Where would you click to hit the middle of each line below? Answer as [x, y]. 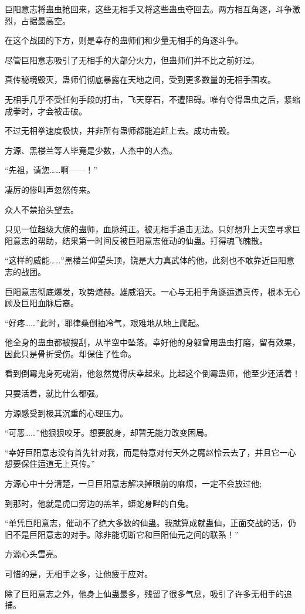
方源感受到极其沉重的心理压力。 [66, 413]
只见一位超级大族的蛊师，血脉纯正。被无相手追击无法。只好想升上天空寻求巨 [152, 229]
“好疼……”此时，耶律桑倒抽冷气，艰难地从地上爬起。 [104, 322]
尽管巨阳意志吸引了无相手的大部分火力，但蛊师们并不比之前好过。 [132, 60]
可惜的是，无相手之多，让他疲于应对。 [79, 574]
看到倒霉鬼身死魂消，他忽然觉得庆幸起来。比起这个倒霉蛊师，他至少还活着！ [152, 373]
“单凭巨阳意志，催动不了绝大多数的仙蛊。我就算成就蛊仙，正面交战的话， [146, 523]
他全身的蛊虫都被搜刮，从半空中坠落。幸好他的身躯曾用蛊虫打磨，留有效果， [152, 342]
